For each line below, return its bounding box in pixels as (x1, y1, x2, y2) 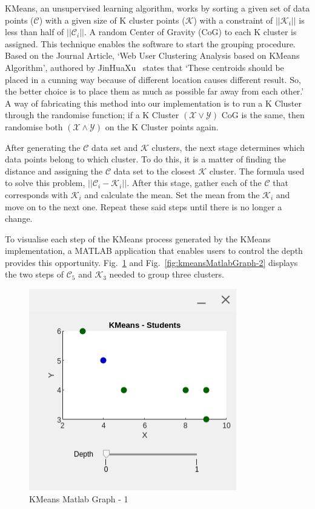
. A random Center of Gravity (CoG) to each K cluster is (84, 25, 297, 38)
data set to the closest (113, 164, 196, 177)
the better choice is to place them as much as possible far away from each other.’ (5, 85, 304, 98)
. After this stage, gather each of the (127, 176, 262, 189)
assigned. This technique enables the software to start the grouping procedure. (5, 37, 296, 50)
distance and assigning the (5, 164, 103, 177)
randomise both (5, 120, 63, 133)
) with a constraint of (193, 13, 273, 26)
